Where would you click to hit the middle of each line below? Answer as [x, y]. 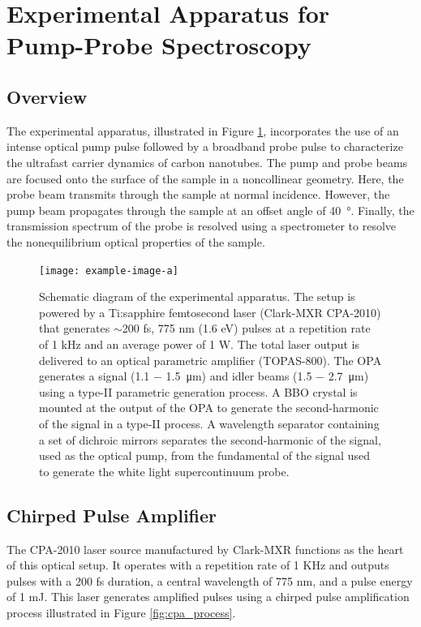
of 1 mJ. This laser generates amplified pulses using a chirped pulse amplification [208, 597]
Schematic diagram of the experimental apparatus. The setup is [197, 296]
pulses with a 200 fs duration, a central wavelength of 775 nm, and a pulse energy [210, 580]
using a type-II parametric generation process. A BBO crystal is [198, 391]
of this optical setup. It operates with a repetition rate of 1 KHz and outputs [198, 565]
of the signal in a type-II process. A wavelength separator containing [209, 423]
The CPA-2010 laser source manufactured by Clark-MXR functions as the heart [205, 549]
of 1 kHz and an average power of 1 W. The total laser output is [199, 344]
